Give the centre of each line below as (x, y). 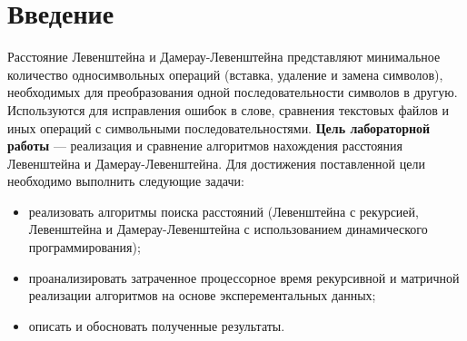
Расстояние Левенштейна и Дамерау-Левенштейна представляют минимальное (224, 57)
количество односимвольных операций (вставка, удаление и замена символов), (225, 74)
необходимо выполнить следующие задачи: (126, 181)
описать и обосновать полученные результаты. (157, 325)
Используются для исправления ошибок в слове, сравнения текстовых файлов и (229, 109)
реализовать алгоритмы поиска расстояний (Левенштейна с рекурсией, (224, 211)
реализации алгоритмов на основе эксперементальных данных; (202, 295)
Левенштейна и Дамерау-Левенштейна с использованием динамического (228, 229)
